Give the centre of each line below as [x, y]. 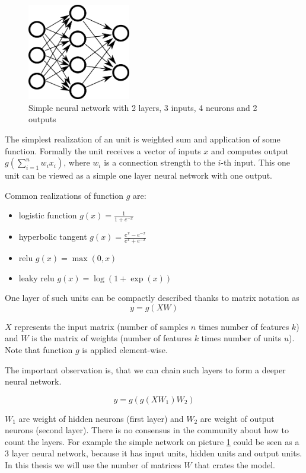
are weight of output [237, 418]
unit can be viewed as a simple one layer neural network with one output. [138, 175]
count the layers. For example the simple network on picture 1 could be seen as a [152, 441]
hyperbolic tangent [53, 236]
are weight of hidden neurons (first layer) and [101, 418]
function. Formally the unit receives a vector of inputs [103, 150]
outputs [42, 119]
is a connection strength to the [160, 162]
